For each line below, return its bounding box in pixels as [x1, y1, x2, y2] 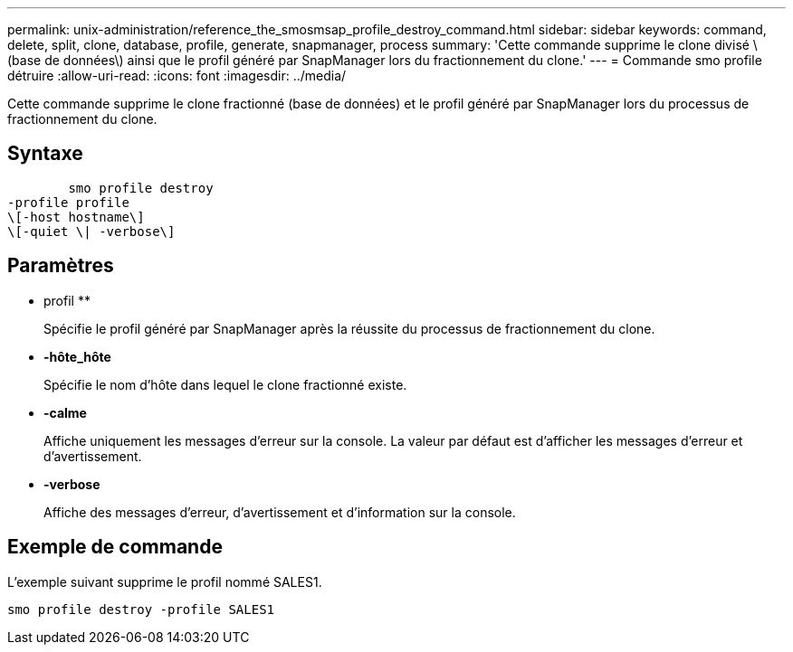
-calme [43, 404, 87, 420]
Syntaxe [7, 142, 83, 165]
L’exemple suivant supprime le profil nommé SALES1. [7, 573, 322, 590]
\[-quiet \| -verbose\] [7, 223, 176, 239]
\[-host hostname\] [7, 209, 145, 224]
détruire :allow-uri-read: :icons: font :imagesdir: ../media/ [7, 68, 347, 83]
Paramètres [7, 254, 114, 278]
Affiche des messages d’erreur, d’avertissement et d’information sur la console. [43, 504, 516, 520]
